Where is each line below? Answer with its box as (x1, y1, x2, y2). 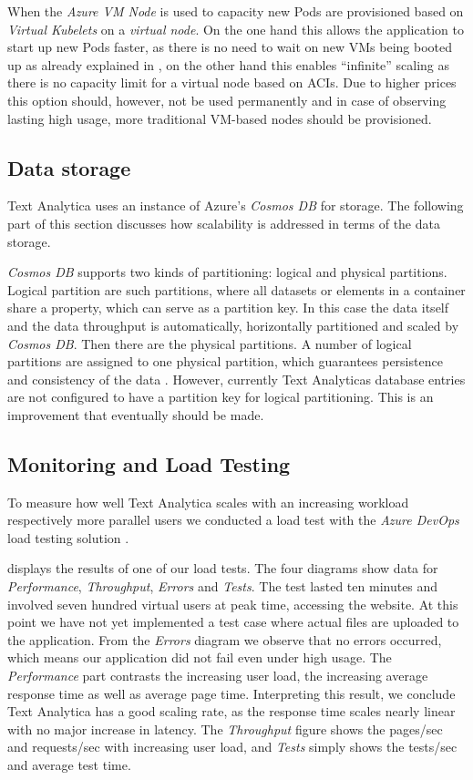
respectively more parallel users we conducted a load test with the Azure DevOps (7, 510, 459, 529)
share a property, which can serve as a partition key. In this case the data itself (7, 298, 449, 317)
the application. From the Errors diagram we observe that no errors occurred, (7, 630, 442, 649)
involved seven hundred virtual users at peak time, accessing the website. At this (7, 594, 458, 613)
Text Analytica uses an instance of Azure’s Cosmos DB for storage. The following (7, 196, 464, 215)
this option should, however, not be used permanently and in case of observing (7, 90, 447, 109)
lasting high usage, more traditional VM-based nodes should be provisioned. (7, 108, 432, 128)
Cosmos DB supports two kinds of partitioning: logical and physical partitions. (7, 262, 447, 282)
